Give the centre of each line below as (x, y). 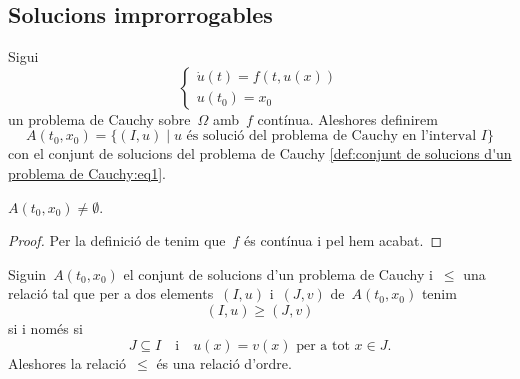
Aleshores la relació (67, 362)
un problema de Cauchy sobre (99, 118)
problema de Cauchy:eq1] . (87, 172)
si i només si (45, 327)
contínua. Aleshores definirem (347, 118)
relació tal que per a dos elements (111, 293)
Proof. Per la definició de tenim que (117, 240)
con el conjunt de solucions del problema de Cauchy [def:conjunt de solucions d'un (260, 153)
